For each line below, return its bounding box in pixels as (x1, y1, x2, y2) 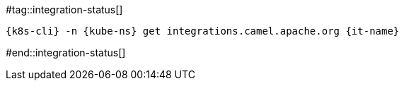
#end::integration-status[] (6, 47, 126, 59)
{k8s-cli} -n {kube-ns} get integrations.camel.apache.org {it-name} (6, 25, 400, 37)
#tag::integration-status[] (6, 4, 123, 16)
